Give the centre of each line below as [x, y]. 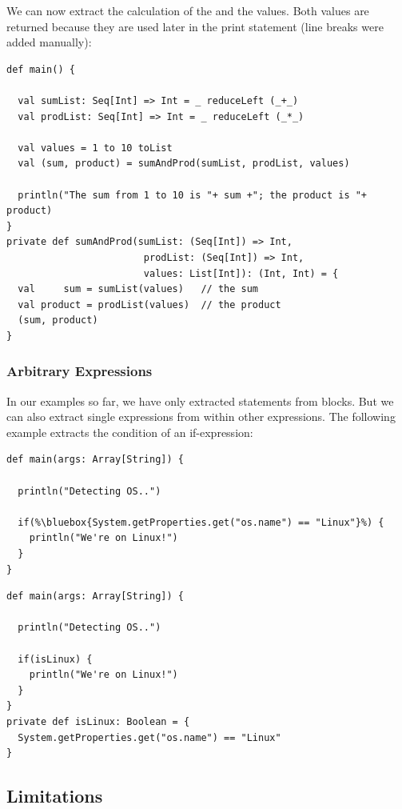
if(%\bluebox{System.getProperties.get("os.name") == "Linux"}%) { [201, 522]
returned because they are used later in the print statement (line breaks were [195, 26]
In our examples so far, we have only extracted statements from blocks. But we [200, 400]
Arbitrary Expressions [80, 371]
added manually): [49, 42]
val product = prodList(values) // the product [149, 304]
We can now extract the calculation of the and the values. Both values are [188, 10]
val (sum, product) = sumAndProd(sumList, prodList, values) [184, 164]
